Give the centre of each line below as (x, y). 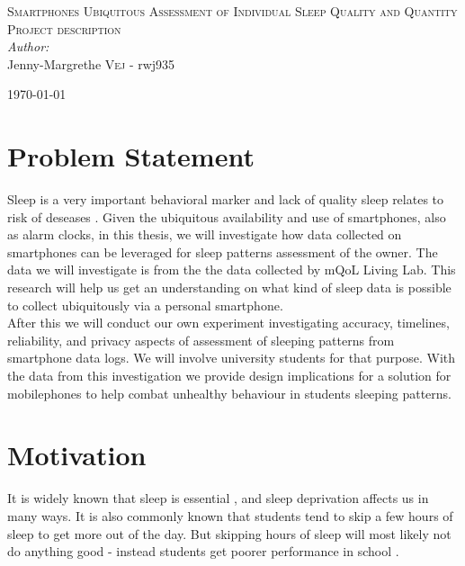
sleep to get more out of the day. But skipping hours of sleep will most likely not (229, 533)
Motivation (77, 455)
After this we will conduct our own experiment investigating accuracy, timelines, (228, 323)
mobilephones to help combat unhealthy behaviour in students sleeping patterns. (230, 393)
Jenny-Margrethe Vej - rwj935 (91, 63)
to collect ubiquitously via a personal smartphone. (145, 305)
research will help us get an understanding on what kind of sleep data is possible (229, 287)
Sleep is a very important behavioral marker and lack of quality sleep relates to (226, 199)
